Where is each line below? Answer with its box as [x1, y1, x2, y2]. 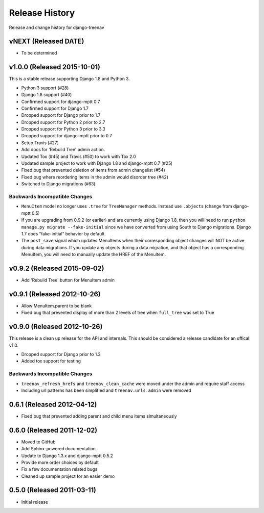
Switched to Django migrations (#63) [21, 181, 96, 187]
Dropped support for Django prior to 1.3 [21, 351, 101, 357]
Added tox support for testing [21, 358, 81, 364]
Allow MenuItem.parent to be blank [21, 303, 92, 308]
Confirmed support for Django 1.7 [21, 105, 89, 111]
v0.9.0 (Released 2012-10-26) [9, 323, 103, 331]
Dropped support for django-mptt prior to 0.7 [21, 133, 112, 139]
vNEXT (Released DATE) [9, 37, 84, 46]
